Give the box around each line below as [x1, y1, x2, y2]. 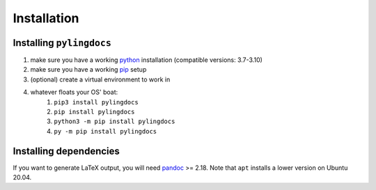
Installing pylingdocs [13, 37, 111, 49]
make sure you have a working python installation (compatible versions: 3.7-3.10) [30, 56, 263, 64]
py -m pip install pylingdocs [54, 127, 157, 135]
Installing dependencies [13, 145, 120, 157]
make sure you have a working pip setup [30, 65, 147, 74]
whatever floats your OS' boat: [30, 88, 118, 97]
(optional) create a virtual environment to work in [30, 75, 171, 84]
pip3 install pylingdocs [54, 98, 139, 106]
